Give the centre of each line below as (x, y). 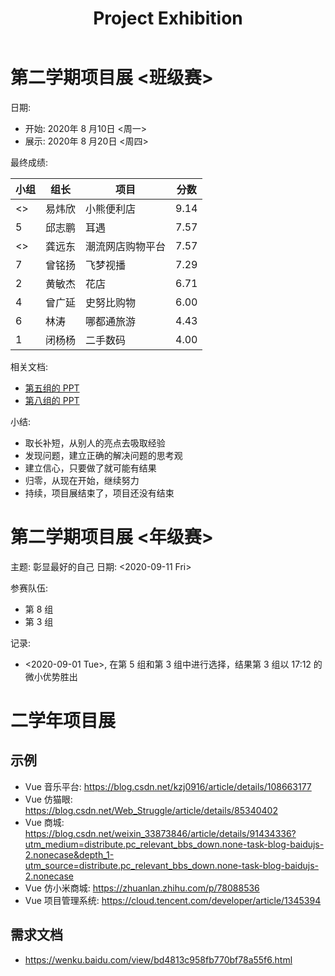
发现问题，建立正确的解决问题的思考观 (103, 455)
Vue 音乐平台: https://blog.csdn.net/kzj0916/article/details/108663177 (168, 786)
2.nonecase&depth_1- (69, 854)
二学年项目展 (63, 721)
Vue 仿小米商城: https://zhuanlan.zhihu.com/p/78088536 (142, 888)
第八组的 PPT (52, 400)
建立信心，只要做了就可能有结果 (90, 468)
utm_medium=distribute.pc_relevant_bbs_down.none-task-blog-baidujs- (174, 844)
